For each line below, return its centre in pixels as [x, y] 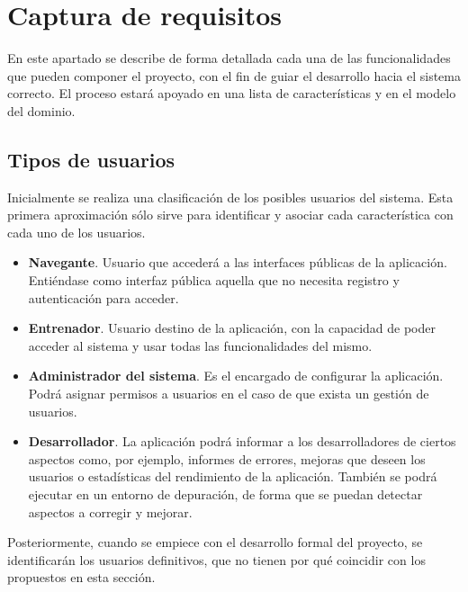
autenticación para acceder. [103, 297]
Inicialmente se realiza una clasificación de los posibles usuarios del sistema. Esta [230, 197]
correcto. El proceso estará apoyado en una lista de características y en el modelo [232, 93]
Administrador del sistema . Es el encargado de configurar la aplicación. [236, 376]
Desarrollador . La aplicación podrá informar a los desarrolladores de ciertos [242, 441]
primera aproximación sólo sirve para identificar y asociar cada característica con [230, 215]
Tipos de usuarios [91, 159]
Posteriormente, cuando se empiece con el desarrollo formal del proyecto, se [215, 542]
